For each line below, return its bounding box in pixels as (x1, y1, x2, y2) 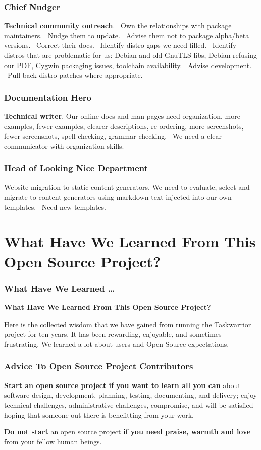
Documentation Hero (4, 91, 92, 103)
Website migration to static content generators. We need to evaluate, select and (4, 181, 250, 192)
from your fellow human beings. (4, 436, 102, 446)
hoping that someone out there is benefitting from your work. (4, 409, 194, 420)
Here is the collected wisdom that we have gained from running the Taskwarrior (4, 318, 251, 329)
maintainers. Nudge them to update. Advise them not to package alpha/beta (4, 30, 249, 40)
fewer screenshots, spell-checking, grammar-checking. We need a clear (4, 131, 222, 141)
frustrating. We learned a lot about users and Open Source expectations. (4, 338, 229, 349)
